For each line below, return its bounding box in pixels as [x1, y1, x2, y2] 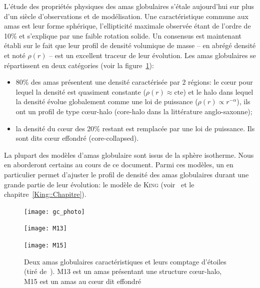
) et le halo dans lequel [183, 86, 253, 97]
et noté [4, 50, 25, 60]
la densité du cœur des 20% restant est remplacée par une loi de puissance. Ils [15, 123, 255, 133]
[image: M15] [24, 242, 67, 249]
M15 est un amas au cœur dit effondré [24, 275, 141, 286]
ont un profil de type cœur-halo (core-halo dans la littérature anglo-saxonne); [15, 106, 252, 116]
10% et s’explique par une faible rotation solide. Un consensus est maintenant [4, 30, 241, 41]
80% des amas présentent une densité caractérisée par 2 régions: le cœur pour [15, 77, 253, 87]
